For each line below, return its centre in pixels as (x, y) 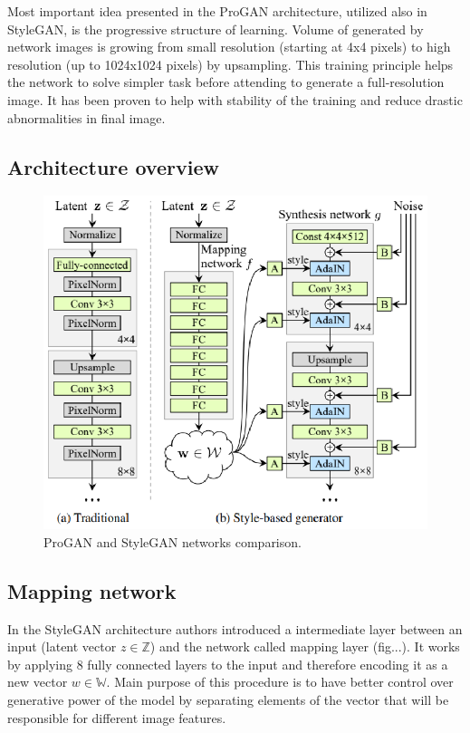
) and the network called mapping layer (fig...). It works (305, 646)
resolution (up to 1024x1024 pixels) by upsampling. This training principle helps (230, 64)
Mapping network (92, 590)
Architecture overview (113, 166)
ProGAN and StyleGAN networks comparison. (173, 541)
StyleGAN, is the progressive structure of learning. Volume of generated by (216, 29)
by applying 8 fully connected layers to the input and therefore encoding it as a (228, 664)
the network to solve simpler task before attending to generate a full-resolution (226, 82)
